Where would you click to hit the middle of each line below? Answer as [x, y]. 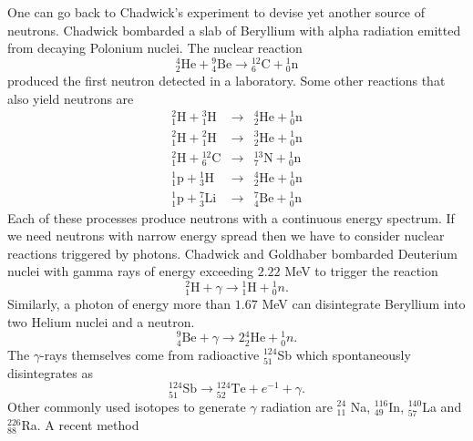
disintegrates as [50, 372]
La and [442, 406]
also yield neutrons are [71, 98]
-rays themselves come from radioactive [150, 354]
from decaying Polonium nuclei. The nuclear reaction [155, 48]
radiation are [297, 406]
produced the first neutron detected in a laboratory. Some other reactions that [226, 81]
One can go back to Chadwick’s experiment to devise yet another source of [216, 12]
